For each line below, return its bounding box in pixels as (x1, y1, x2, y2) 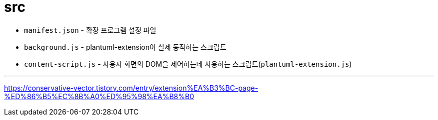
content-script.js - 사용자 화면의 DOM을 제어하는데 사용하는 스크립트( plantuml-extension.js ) (24, 59, 352, 68)
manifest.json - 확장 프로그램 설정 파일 (24, 25, 156, 34)
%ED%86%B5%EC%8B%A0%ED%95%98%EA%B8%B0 (4, 92, 194, 101)
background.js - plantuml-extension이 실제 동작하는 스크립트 (24, 42, 226, 51)
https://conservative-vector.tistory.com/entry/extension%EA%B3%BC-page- (4, 83, 258, 92)
